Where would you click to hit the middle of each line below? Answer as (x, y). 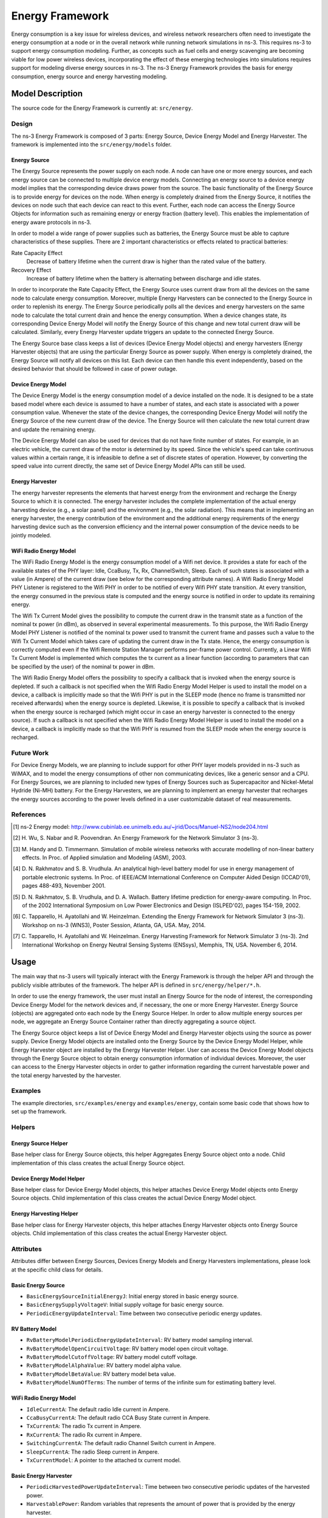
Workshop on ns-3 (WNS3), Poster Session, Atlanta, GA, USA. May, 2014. (114, 925)
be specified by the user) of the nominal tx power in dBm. (83, 666)
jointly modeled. (31, 535)
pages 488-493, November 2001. (64, 886)
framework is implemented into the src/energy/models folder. (91, 144)
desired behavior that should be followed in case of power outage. (94, 369)
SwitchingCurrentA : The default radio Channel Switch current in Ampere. (121, 1443)
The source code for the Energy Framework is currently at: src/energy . (102, 108)
